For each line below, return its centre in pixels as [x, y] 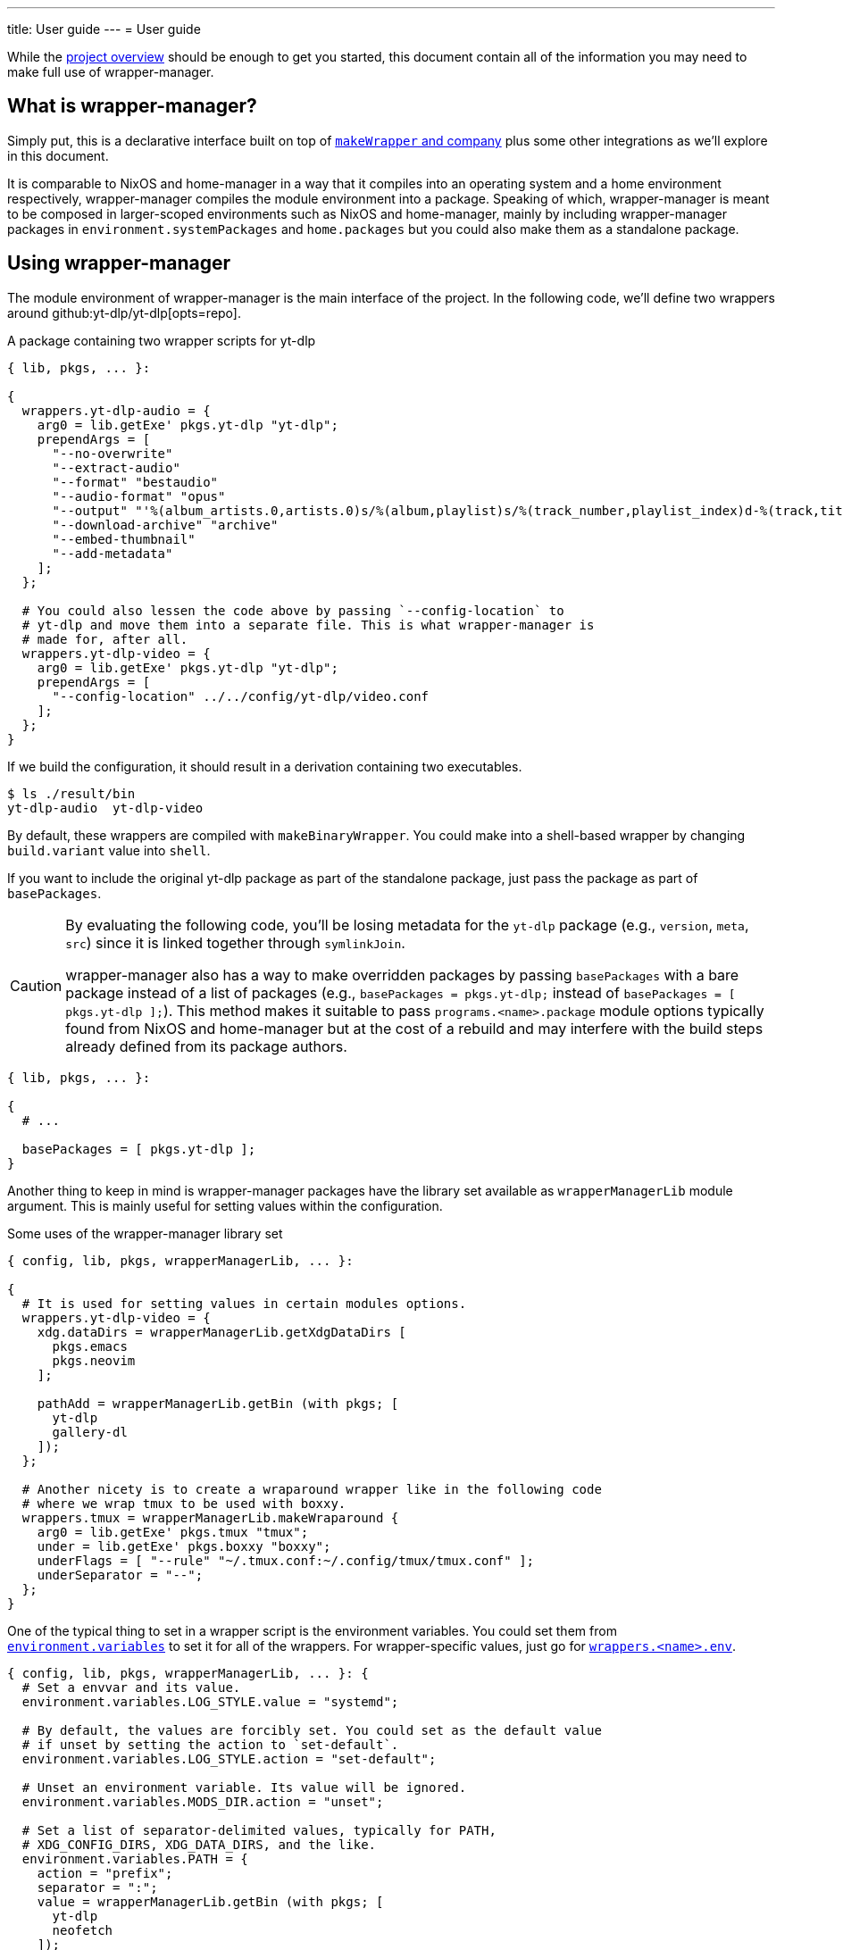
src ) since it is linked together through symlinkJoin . [235, 942]
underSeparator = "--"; [120, 1575]
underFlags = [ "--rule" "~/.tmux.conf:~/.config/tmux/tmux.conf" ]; [286, 1560]
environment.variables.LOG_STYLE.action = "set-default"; [229, 1758]
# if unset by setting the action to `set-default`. [210, 1744]
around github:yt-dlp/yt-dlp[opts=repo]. [124, 312]
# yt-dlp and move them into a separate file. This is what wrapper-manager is [308, 625]
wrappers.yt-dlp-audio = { [116, 410]
